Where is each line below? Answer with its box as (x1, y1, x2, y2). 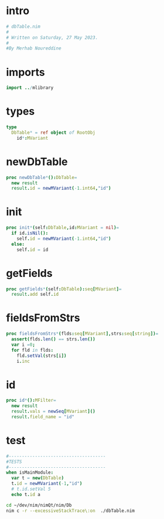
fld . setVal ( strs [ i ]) (16, 352, 67, 359)
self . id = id (16, 246, 49, 253)
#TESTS (6, 458, 22, 465)
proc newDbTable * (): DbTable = (6, 174, 77, 180)
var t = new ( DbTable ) (11, 475, 64, 481)
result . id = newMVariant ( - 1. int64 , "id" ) (11, 186, 111, 191)
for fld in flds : (11, 347, 54, 353)
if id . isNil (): (11, 230, 49, 236)
